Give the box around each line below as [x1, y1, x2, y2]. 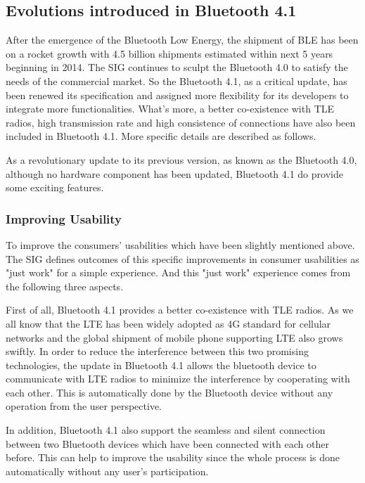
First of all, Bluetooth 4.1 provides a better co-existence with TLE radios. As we [6, 302, 354, 317]
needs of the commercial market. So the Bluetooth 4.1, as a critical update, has [6, 73, 347, 88]
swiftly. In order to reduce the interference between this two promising [6, 344, 309, 359]
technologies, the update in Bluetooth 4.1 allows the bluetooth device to [6, 357, 316, 372]
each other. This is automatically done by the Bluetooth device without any [6, 385, 333, 399]
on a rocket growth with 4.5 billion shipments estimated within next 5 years [6, 46, 333, 60]
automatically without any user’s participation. [6, 463, 209, 478]
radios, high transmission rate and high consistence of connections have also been [6, 115, 356, 129]
